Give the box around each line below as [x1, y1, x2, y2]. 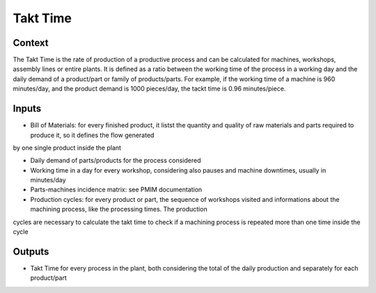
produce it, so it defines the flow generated [30, 131, 155, 139]
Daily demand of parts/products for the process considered [30, 157, 201, 165]
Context [13, 37, 49, 49]
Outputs [13, 246, 49, 258]
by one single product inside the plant [13, 143, 122, 152]
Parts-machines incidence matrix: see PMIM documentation [30, 185, 203, 194]
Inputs [13, 103, 42, 115]
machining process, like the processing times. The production [30, 205, 208, 214]
